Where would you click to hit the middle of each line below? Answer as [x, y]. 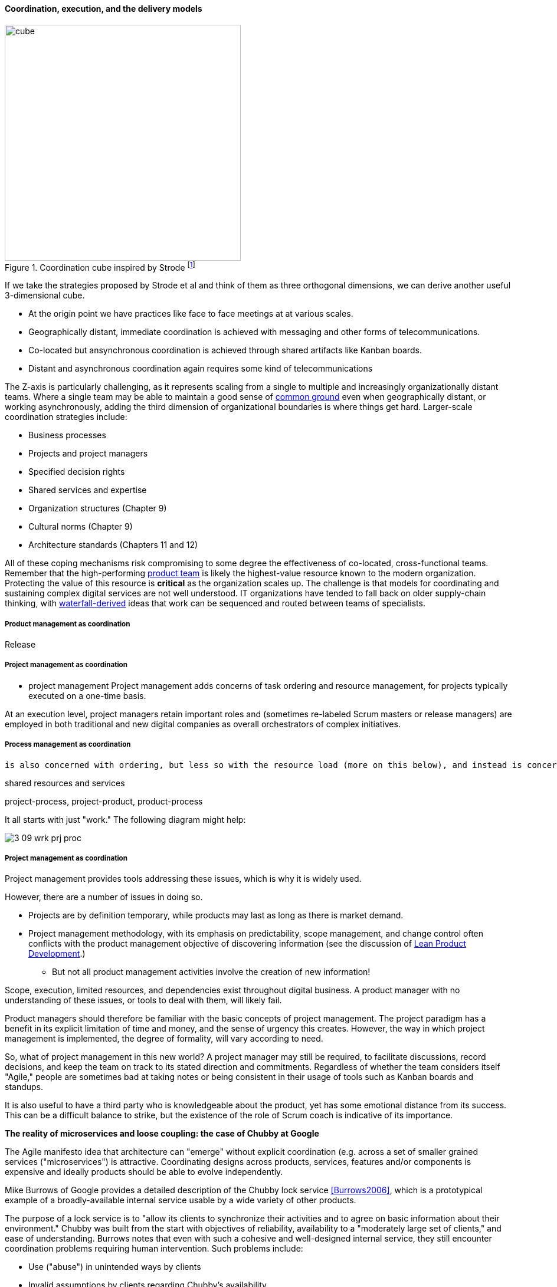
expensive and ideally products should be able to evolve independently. [144, 1172]
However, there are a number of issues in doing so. [104, 897]
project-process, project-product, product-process [104, 801]
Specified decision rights [77, 472]
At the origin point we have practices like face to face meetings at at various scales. [191, 314]
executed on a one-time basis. [87, 695]
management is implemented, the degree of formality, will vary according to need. [164, 1039]
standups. [24, 1087]
